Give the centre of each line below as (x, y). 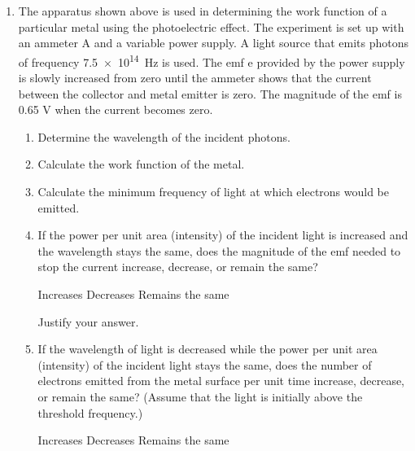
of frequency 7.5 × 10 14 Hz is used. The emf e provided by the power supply (212, 60)
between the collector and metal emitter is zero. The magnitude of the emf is (210, 93)
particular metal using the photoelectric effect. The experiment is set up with (211, 26)
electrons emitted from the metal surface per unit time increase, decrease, (221, 381)
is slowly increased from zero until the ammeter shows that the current (195, 78)
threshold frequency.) (90, 412)
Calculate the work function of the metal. (141, 164)
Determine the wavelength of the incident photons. (164, 136)
